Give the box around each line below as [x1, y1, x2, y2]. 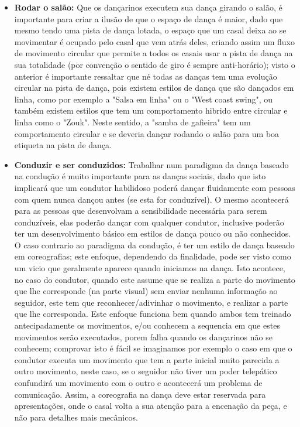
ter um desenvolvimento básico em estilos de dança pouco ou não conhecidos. [14, 227, 291, 240]
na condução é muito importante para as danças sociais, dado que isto [14, 170, 266, 182]
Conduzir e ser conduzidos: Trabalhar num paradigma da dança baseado [14, 158, 289, 170]
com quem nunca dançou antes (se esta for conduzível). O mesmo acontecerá [14, 193, 289, 205]
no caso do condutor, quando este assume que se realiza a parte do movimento [14, 273, 295, 285]
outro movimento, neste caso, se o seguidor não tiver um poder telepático [14, 365, 277, 377]
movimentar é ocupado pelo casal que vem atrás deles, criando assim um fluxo [14, 35, 295, 47]
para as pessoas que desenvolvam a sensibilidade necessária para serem [14, 204, 267, 217]
